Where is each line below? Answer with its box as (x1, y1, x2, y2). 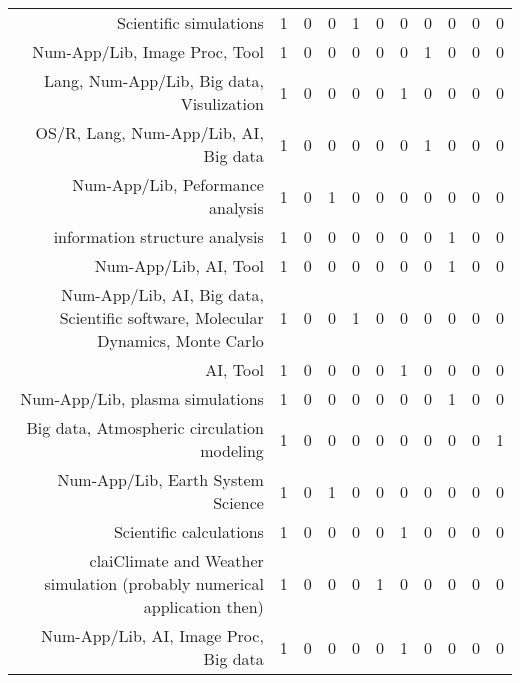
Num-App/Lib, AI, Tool (94, 254, 264, 277)
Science (213, 491, 264, 514)
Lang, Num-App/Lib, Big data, (44, 69, 264, 92)
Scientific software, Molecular (59, 306, 264, 329)
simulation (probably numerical (44, 572, 264, 595)
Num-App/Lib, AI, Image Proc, (41, 624, 264, 647)
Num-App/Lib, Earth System (57, 468, 264, 491)
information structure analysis (53, 225, 264, 248)
